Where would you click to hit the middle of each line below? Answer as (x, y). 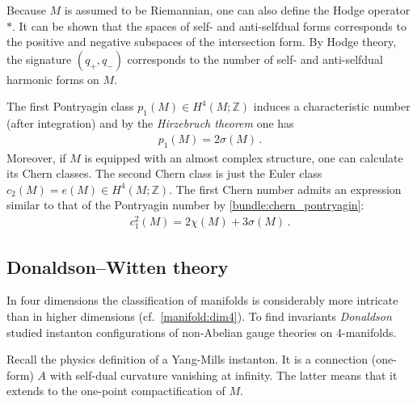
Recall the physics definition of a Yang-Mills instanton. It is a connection (187, 359)
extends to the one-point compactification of (116, 391)
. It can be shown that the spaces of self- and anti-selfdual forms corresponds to (209, 25)
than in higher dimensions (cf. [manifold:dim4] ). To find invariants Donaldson (199, 316)
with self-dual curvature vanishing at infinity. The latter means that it (223, 375)
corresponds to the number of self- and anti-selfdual (255, 59)
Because (26, 10)
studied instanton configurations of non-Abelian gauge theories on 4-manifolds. (202, 332)
